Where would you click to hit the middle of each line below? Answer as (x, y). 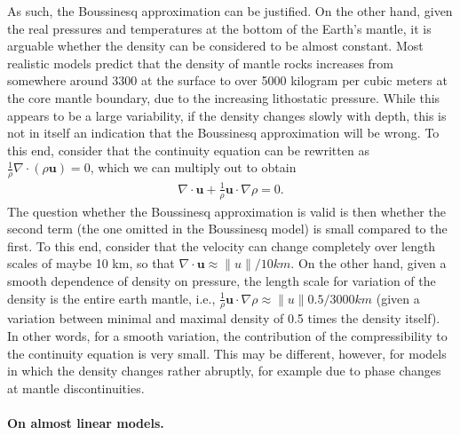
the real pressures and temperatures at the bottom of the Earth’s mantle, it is (219, 28)
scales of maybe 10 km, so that (91, 263)
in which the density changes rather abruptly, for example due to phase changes (224, 371)
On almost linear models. (86, 422)
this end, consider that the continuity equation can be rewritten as (188, 150)
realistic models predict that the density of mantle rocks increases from (201, 63)
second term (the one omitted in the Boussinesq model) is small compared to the (227, 229)
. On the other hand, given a (369, 263)
